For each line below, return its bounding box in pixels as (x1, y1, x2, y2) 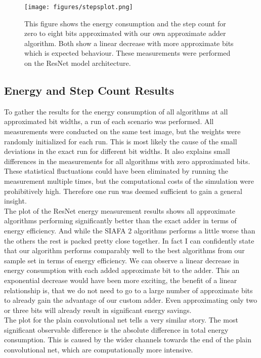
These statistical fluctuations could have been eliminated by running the (4, 166, 228, 176)
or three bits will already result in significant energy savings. (4, 304, 192, 315)
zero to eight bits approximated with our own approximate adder (24, 28, 226, 38)
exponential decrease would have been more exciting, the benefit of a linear (4, 274, 237, 285)
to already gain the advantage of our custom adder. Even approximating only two (4, 295, 257, 305)
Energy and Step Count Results (4, 83, 175, 98)
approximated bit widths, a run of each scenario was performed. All (4, 116, 214, 127)
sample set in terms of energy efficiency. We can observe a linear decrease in (4, 255, 239, 265)
